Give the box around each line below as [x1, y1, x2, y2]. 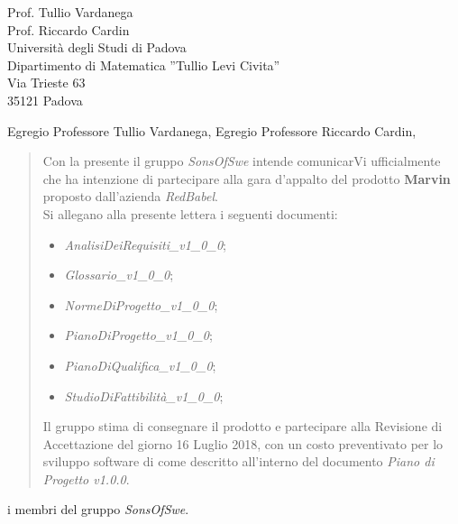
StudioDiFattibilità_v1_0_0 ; [64, 386, 224, 405]
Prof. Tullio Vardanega [7, 3, 133, 21]
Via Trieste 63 [7, 73, 86, 92]
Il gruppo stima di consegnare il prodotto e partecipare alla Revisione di [42, 417, 443, 436]
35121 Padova [7, 90, 83, 109]
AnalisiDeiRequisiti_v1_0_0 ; [64, 234, 226, 253]
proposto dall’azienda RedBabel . [42, 187, 218, 206]
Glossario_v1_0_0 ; [64, 265, 174, 284]
